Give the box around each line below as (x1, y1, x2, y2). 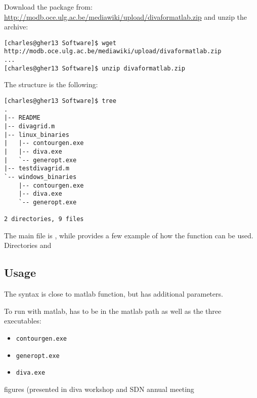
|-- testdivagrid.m (4, 165, 69, 172)
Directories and (4, 240, 52, 250)
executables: (4, 315, 41, 326)
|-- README (4, 114, 40, 122)
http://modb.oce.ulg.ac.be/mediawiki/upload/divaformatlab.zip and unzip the (4, 11, 247, 22)
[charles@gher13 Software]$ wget (4, 39, 116, 47)
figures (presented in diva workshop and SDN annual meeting (4, 383, 194, 394)
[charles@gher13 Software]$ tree (4, 97, 116, 104)
